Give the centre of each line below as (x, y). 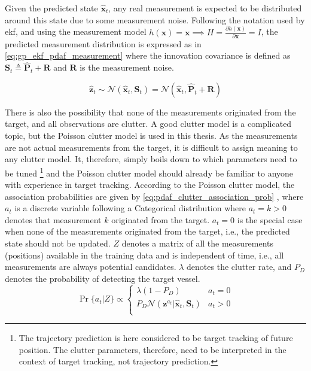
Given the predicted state (51, 8)
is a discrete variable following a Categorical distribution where (130, 208)
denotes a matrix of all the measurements (198, 243)
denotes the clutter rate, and (239, 267)
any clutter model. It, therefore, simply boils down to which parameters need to (151, 159)
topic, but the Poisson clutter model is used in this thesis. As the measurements (151, 136)
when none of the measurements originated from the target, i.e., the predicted (147, 231)
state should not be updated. (58, 243)
